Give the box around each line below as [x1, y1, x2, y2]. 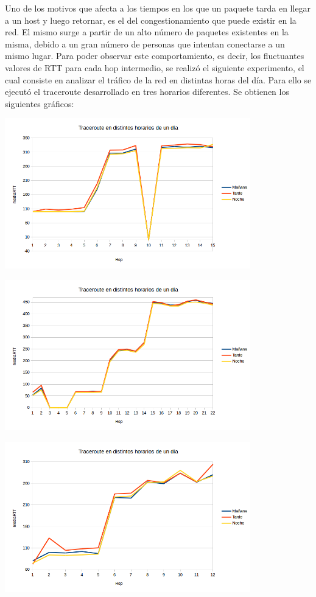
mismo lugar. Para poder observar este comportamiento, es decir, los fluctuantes [5, 49, 304, 62]
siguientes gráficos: [5, 97, 74, 110]
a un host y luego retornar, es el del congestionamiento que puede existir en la [5, 13, 297, 26]
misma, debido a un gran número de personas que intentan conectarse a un [5, 37, 285, 50]
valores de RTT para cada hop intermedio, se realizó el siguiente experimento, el [5, 61, 304, 74]
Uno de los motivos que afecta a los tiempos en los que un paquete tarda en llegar [5, 2, 311, 14]
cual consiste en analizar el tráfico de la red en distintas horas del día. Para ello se [5, 73, 312, 86]
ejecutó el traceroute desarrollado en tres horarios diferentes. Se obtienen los [5, 85, 289, 98]
